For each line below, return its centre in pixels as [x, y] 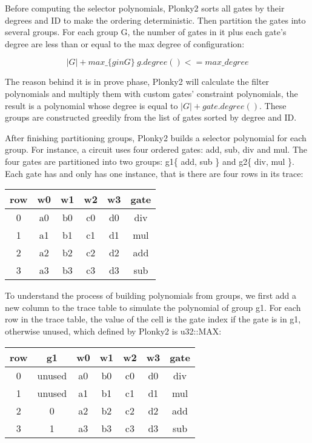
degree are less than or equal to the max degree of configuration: [125, 43]
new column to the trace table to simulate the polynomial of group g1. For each [153, 307]
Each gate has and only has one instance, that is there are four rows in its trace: [154, 173]
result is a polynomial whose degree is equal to [91, 105]
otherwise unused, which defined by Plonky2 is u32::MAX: [113, 331]
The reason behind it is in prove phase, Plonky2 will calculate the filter [137, 82]
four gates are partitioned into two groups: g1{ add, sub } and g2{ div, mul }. [150, 161]
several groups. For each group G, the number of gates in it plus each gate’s [146, 32]
